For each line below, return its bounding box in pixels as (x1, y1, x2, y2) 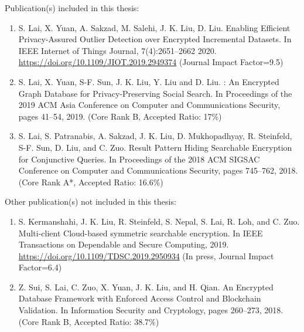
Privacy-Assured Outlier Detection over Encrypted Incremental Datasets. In (18, 33, 292, 45)
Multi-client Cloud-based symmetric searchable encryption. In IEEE (18, 226, 263, 239)
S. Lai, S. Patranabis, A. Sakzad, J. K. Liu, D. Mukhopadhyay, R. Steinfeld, (18, 130, 292, 142)
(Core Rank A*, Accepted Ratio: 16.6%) (18, 175, 163, 188)
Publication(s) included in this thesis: (5, 2, 139, 13)
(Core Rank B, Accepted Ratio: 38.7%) (18, 315, 159, 327)
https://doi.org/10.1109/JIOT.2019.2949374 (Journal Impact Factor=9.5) (18, 56, 283, 68)
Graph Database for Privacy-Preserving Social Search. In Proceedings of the (18, 87, 292, 99)
